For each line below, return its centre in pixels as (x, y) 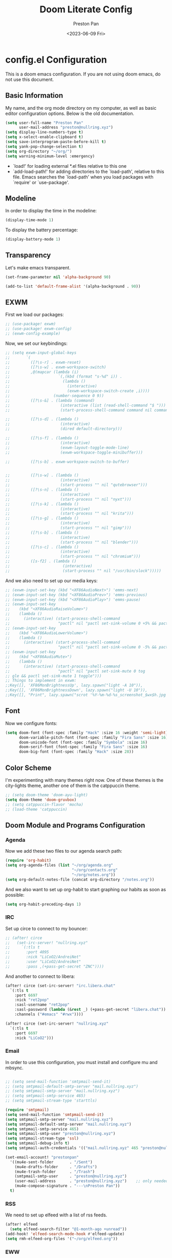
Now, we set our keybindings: (37, 343)
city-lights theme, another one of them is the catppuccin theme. (72, 785)
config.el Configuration (56, 60)
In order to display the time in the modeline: (51, 211)
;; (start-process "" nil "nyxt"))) (68, 499)
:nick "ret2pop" (32, 1000)
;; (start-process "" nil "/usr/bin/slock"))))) (83, 571)
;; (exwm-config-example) (33, 334)
